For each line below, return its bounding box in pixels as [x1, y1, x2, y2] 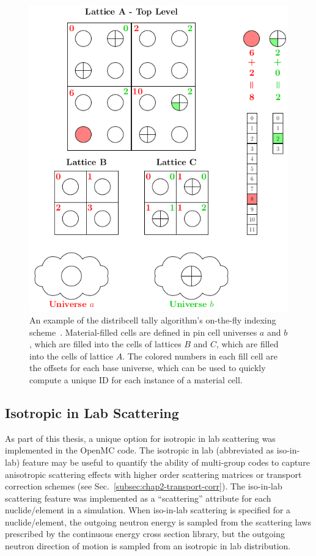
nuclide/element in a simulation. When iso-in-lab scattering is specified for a [5, 504, 291, 516]
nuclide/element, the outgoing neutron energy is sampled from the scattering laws [5, 515, 311, 528]
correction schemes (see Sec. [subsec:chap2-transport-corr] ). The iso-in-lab [5, 480, 282, 493]
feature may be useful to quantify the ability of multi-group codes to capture [22, 455, 310, 468]
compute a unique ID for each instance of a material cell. [29, 373, 243, 386]
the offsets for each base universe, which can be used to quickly [29, 361, 266, 374]
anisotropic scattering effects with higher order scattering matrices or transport [5, 468, 302, 480]
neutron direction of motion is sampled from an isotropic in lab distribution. [5, 540, 291, 552]
